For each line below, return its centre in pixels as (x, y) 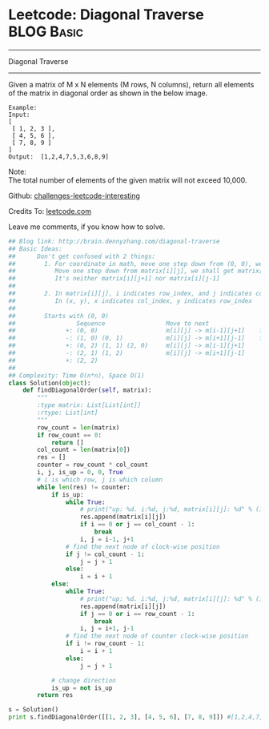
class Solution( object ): (50, 383)
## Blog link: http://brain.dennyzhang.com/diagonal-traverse (114, 241)
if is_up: (67, 494)
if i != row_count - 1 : (105, 644)
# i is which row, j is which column (100, 479)
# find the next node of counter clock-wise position (157, 636)
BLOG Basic (46, 32)
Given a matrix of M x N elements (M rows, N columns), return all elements (131, 84)
